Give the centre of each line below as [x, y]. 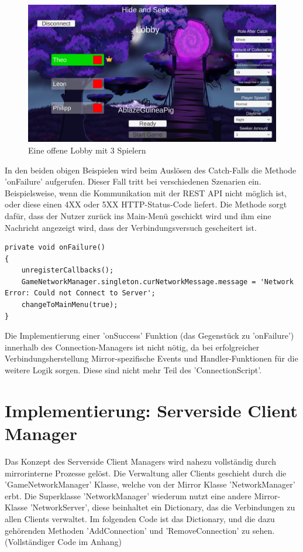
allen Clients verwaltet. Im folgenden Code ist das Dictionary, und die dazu [140, 518]
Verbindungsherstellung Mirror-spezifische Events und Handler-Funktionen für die [151, 358]
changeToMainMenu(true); [70, 305]
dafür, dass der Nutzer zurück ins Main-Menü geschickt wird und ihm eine [138, 215]
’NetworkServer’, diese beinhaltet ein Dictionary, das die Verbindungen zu [163, 507]
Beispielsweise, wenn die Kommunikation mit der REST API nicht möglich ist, [146, 192]
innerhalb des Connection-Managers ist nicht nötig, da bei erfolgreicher [132, 347]
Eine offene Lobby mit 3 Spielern [87, 150]
